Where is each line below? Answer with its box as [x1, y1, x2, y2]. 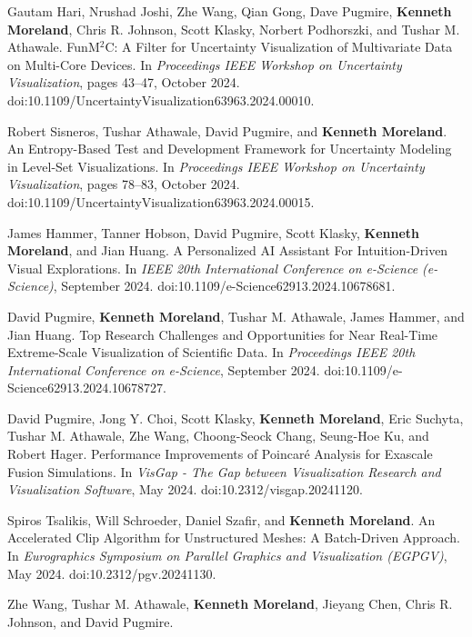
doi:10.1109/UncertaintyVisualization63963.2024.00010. [7, 90, 315, 109]
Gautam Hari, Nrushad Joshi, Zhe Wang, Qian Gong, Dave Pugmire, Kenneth [7, 2, 452, 20]
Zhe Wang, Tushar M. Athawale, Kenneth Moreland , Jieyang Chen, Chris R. [7, 594, 453, 613]
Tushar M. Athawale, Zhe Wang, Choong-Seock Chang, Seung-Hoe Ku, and [7, 426, 429, 445]
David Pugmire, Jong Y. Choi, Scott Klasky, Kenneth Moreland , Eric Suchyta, [7, 408, 464, 427]
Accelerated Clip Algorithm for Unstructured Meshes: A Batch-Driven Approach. [7, 528, 460, 547]
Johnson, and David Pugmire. [7, 612, 174, 631]
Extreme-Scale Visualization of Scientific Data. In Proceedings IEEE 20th [7, 343, 416, 362]
